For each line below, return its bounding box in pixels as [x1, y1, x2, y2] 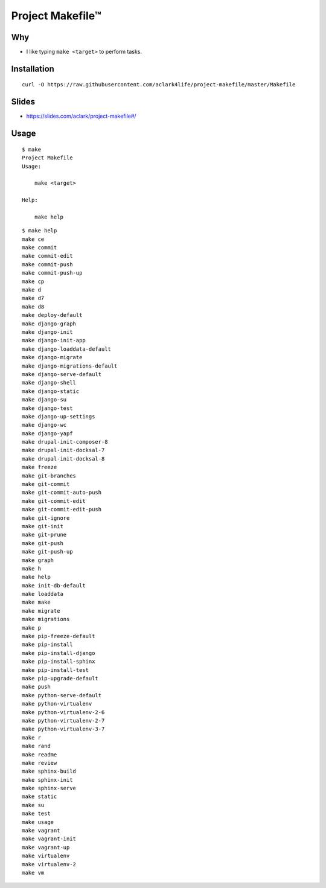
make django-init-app [22, 337, 86, 344]
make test [22, 810, 51, 817]
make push [22, 683, 51, 691]
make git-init [22, 523, 63, 529]
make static [22, 793, 57, 800]
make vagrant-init [22, 835, 77, 842]
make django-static [22, 388, 80, 395]
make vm [22, 869, 45, 876]
